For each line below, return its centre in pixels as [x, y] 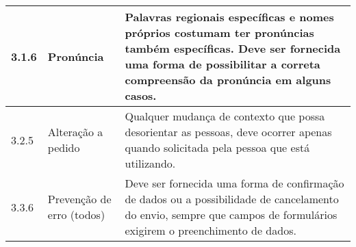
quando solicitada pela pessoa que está [217, 147]
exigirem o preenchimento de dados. [211, 230]
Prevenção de [79, 199]
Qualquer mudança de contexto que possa [225, 116]
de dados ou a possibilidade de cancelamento [232, 199]
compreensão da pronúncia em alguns [228, 80]
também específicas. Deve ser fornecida [233, 48]
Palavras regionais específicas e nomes [229, 17]
